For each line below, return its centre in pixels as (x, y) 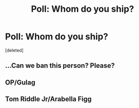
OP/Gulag (20, 82)
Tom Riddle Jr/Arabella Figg (48, 99)
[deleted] (14, 50)
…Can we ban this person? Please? (60, 66)
